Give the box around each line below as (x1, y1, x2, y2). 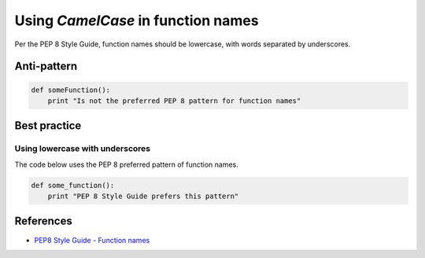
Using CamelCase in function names (14, 12, 259, 29)
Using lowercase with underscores (14, 143, 151, 154)
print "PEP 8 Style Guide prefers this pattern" (47, 192, 239, 201)
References (14, 215, 72, 228)
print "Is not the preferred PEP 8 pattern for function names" (47, 96, 301, 105)
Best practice (14, 119, 82, 133)
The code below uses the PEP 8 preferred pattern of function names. (14, 160, 239, 169)
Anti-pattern (14, 60, 78, 73)
